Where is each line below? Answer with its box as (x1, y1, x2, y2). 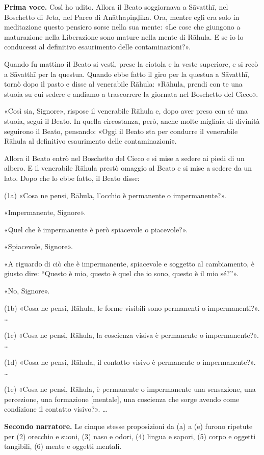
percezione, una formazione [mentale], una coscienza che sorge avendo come (4, 393, 240, 404)
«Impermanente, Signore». (4, 207, 86, 218)
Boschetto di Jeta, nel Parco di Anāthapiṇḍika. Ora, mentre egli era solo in (4, 11, 240, 22)
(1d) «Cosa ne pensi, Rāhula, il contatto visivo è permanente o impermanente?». (4, 357, 256, 367)
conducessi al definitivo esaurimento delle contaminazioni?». (4, 41, 191, 52)
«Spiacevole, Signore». (4, 241, 73, 252)
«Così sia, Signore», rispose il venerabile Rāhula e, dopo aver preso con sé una (4, 105, 248, 116)
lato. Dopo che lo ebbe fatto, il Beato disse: (4, 172, 140, 183)
